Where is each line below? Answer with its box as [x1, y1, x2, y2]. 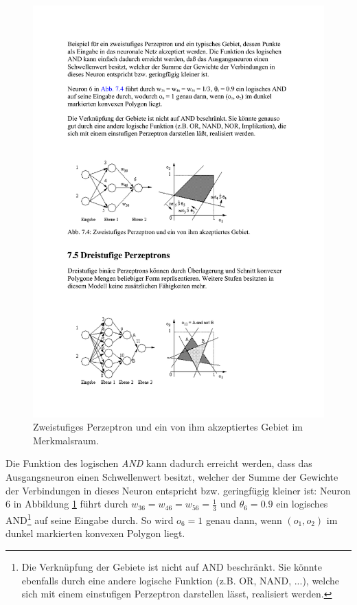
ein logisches [276, 496, 328, 511]
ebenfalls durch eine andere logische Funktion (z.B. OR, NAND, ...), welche [21, 573, 340, 587]
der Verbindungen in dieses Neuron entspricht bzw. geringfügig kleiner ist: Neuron [5, 483, 351, 497]
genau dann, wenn [205, 512, 282, 527]
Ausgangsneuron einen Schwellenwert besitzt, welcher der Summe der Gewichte [5, 470, 338, 484]
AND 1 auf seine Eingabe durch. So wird [5, 511, 174, 527]
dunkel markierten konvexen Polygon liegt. [5, 526, 185, 540]
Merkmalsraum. [33, 433, 99, 447]
